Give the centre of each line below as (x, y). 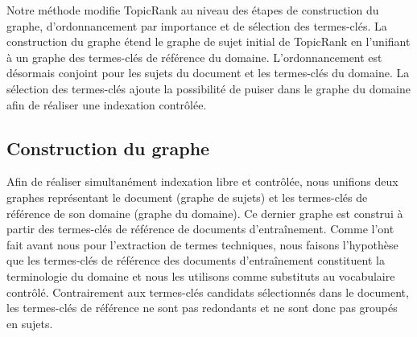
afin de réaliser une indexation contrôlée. (107, 104)
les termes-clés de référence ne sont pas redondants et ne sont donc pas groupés (202, 308)
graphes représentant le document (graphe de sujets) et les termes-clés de (187, 197)
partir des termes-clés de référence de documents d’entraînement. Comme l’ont (200, 229)
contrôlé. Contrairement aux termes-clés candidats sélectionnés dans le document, (208, 292)
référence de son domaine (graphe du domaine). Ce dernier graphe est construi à (205, 213)
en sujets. (30, 323)
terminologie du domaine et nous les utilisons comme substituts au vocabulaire (201, 275)
